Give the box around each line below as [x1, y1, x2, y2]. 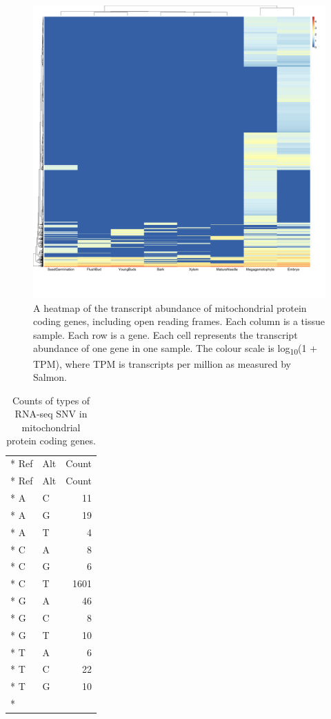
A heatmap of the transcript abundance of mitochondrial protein [33, 300, 307, 315]
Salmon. [33, 370, 68, 384]
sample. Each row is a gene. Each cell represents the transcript [33, 327, 298, 342]
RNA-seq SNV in [14, 406, 88, 421]
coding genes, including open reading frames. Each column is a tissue [33, 314, 325, 328]
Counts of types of [12, 393, 90, 407]
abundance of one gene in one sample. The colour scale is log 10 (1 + [33, 341, 318, 357]
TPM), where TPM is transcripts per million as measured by [33, 356, 291, 371]
